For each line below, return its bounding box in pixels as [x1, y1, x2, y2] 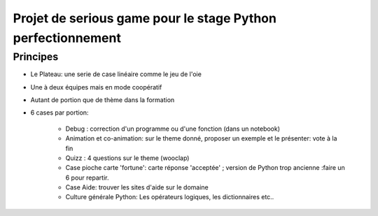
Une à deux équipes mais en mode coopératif [30, 82, 162, 91]
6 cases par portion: [30, 108, 89, 117]
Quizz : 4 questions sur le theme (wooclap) [65, 154, 190, 162]
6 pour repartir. [65, 173, 109, 182]
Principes [13, 50, 59, 63]
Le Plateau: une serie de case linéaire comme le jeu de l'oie [30, 70, 202, 78]
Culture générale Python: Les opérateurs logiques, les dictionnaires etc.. [65, 193, 274, 201]
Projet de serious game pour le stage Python [13, 10, 276, 26]
